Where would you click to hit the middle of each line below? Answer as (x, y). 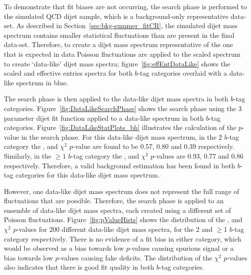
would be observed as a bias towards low (64, 248)
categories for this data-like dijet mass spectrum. (88, 175)
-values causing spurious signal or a (182, 248)
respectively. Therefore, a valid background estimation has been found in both (119, 165)
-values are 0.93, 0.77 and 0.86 (199, 155)
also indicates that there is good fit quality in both (79, 267)
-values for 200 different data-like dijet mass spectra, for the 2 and (115, 229)
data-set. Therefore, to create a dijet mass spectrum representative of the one (118, 44)
